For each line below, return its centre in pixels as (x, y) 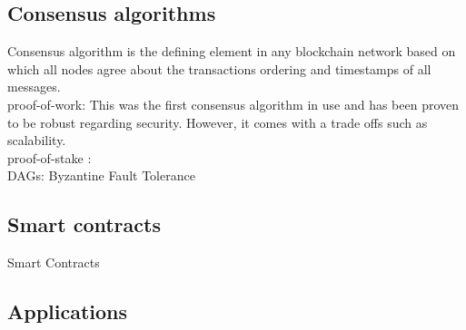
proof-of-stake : (50, 157)
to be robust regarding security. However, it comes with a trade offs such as (218, 122)
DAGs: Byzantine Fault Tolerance (101, 175)
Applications (68, 311)
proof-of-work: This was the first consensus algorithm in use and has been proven (233, 104)
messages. (34, 87)
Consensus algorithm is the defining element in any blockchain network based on (232, 51)
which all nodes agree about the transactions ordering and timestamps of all (219, 68)
